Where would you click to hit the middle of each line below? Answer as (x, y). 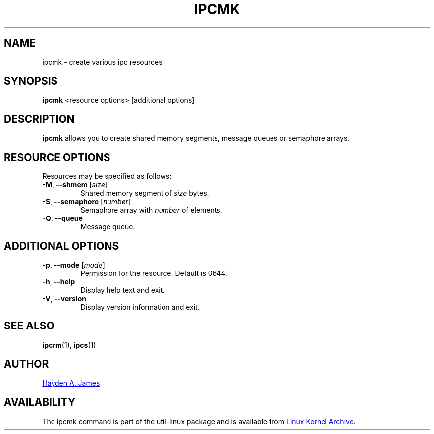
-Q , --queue (62, 218)
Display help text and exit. (123, 290)
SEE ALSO (29, 326)
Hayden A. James (71, 383)
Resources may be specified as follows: (107, 176)
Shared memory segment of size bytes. (145, 193)
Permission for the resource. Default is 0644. (154, 273)
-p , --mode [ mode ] (74, 265)
